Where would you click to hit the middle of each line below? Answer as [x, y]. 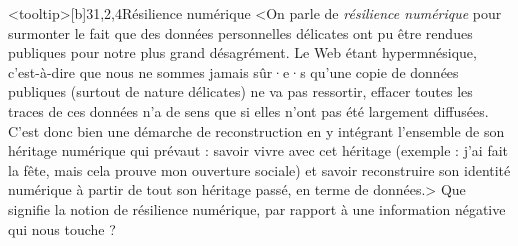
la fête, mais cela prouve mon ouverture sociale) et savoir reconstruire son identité [259, 169]
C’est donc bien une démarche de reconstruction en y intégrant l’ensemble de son [256, 130]
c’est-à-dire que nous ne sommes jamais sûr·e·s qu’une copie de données [233, 71]
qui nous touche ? [62, 228]
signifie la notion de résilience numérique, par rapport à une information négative [257, 208]
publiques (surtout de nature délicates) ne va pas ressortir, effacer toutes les [240, 91]
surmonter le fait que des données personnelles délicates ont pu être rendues [240, 32]
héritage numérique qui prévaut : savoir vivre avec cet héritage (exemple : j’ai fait [258, 150]
